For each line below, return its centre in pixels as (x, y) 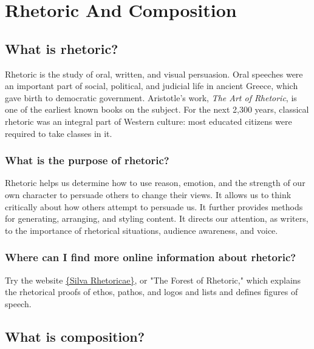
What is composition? (75, 336)
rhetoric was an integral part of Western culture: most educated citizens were (148, 121)
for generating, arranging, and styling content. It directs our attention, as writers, (157, 218)
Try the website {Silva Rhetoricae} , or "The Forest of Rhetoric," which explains (153, 280)
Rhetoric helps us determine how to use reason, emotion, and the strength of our (155, 183)
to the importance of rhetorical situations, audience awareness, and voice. (142, 230)
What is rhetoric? (62, 48)
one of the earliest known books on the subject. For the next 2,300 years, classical (157, 109)
